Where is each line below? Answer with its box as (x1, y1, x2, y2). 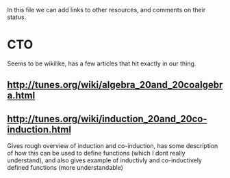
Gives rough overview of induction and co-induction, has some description (7, 142, 218, 150)
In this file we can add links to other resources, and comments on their (7, 6, 206, 14)
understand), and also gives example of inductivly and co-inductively (7, 156, 202, 164)
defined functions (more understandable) (7, 164, 124, 172)
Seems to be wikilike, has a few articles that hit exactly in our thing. (7, 59, 196, 68)
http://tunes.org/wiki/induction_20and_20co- (7, 113, 207, 125)
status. (7, 13, 27, 21)
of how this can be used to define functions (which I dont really (7, 149, 186, 158)
